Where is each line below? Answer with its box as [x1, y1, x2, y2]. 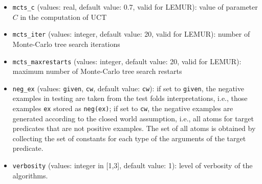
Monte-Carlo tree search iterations [12, 38, 120, 49]
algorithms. [12, 170, 48, 180]
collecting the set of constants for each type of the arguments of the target [12, 133, 246, 143]
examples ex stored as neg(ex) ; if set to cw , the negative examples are [12, 103, 233, 113]
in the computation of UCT [20, 11, 107, 22]
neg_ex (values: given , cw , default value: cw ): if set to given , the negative [12, 83, 244, 93]
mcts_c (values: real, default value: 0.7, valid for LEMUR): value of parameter [12, 2, 258, 12]
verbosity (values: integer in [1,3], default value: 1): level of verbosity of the [12, 160, 253, 171]
